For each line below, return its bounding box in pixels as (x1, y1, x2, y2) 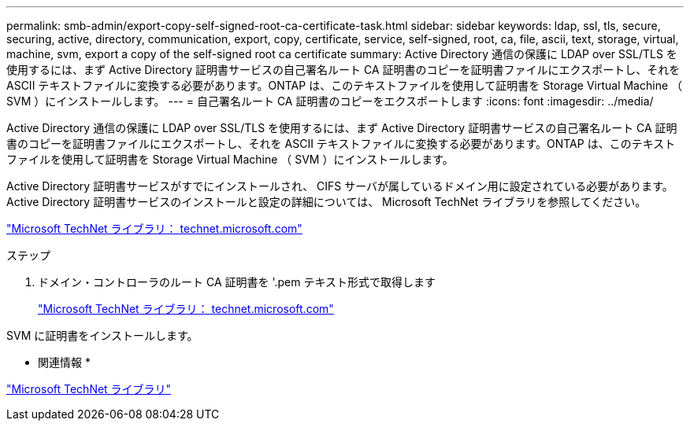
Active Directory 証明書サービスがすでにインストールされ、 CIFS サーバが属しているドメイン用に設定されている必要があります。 (6, 179, 673, 193)
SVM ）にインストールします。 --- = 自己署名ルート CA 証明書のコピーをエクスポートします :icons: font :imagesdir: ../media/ (6, 94, 654, 108)
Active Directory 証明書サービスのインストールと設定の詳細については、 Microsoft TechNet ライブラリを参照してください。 (6, 195, 647, 208)
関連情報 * (38, 355, 91, 369)
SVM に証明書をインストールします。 (6, 329, 198, 342)
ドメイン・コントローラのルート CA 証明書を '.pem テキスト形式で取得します (38, 275, 436, 289)
